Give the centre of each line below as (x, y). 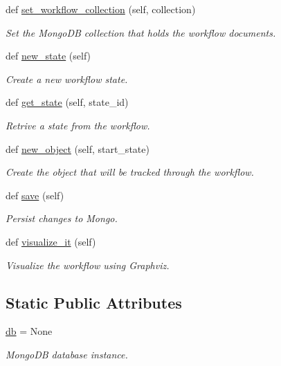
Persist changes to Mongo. (62, 218)
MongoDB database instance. (67, 354)
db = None (29, 331)
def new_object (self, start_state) (78, 148)
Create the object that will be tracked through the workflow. (130, 172)
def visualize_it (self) (51, 241)
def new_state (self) (48, 56)
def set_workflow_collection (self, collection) (101, 9)
